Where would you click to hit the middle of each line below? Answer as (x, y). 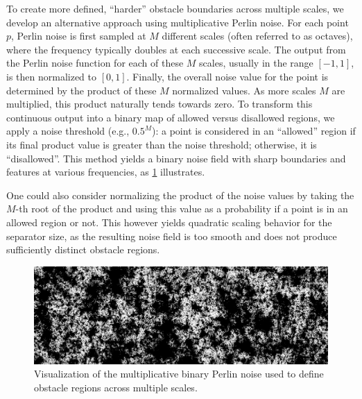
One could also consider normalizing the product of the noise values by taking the (180, 195)
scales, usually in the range (256, 63)
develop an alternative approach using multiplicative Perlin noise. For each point (178, 22)
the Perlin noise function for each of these (95, 63)
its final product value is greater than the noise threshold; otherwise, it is (162, 144)
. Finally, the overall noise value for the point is (227, 76)
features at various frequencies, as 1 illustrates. (106, 172)
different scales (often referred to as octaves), (257, 36)
